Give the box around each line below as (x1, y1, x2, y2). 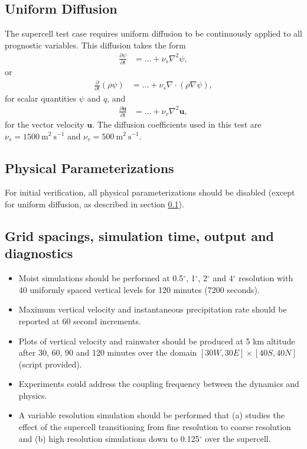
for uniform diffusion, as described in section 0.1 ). (5, 197, 184, 210)
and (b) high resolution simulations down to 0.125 (18, 432, 200, 444)
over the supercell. (205, 432, 271, 444)
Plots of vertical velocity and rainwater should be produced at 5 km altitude (18, 334, 295, 347)
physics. (18, 389, 47, 401)
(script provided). (18, 357, 82, 370)
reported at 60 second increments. (18, 314, 141, 327)
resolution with (239, 272, 293, 284)
